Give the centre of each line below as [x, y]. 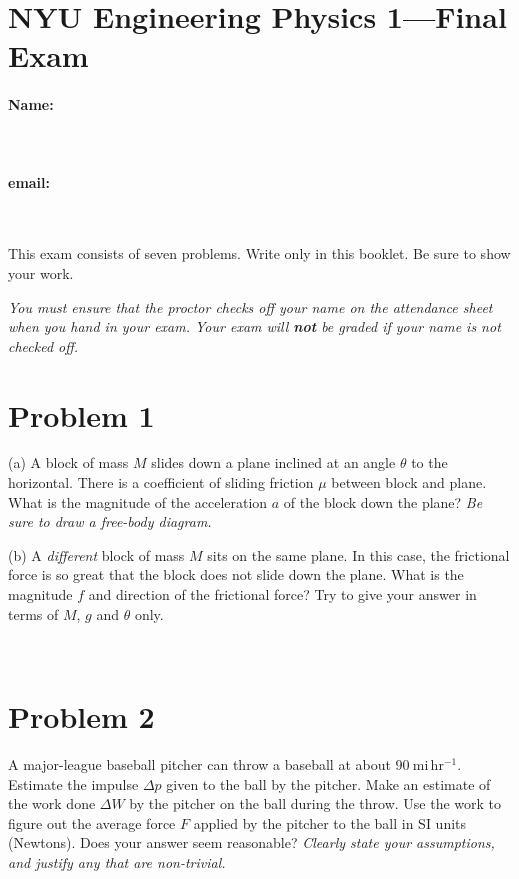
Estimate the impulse [73, 783]
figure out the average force [92, 822]
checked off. [43, 345]
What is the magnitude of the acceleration [138, 501]
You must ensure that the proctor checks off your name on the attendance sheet [250, 306]
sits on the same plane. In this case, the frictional [358, 554]
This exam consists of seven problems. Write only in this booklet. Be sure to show [259, 253]
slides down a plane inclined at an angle [273, 462]
